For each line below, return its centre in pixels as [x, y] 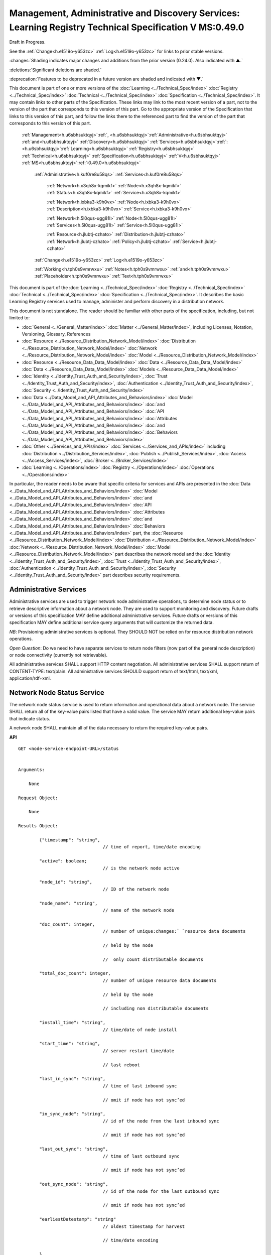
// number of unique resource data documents [160, 980]
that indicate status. [30, 718]
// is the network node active [141, 868]
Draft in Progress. [28, 42]
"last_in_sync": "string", [73, 1079]
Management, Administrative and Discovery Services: [125, 13]
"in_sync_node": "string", [73, 1114]
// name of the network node [139, 910]
